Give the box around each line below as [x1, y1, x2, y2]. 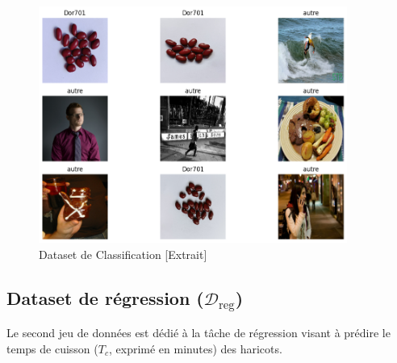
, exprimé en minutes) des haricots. [108, 340, 282, 357]
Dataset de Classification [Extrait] [39, 245, 207, 262]
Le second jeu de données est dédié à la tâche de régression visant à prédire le [6, 324, 391, 341]
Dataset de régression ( [6, 285, 204, 310]
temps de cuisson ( [6, 340, 98, 357]
